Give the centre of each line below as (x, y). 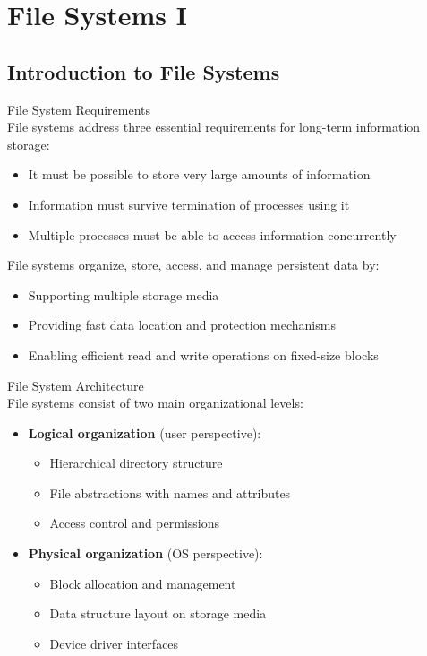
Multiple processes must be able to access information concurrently (212, 234)
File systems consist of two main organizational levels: (155, 403)
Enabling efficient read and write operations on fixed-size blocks (203, 354)
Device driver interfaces (114, 643)
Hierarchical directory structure (136, 463)
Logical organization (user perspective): (145, 432)
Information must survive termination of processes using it (189, 204)
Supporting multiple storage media (124, 294)
